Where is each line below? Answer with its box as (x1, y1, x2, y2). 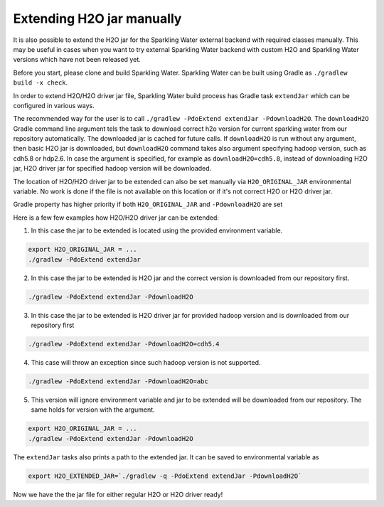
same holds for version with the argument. (31, 405, 156, 414)
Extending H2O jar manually (13, 11, 182, 26)
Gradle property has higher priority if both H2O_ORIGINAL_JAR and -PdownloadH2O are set (13, 200, 283, 209)
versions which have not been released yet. (13, 55, 142, 64)
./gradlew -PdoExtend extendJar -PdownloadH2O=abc (28, 377, 209, 385)
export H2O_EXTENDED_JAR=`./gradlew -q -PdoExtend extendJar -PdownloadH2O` (28, 471, 302, 480)
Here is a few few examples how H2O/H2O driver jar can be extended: (13, 213, 220, 222)
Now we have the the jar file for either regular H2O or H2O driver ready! (13, 490, 223, 498)
